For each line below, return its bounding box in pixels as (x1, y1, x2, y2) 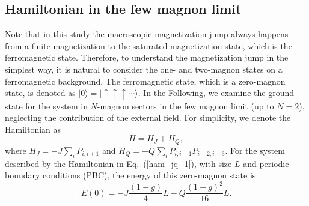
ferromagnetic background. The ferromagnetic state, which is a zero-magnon (5, 74, 286, 87)
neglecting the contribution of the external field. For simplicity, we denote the (5, 111, 291, 124)
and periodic (243, 157, 289, 169)
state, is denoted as (5, 86, 76, 99)
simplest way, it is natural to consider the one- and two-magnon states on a (5, 62, 283, 75)
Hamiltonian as (5, 123, 61, 135)
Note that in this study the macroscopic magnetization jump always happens (5, 28, 289, 40)
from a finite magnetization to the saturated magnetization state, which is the (5, 39, 292, 52)
